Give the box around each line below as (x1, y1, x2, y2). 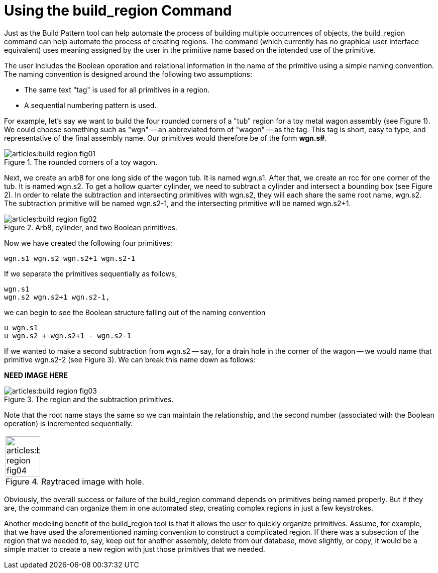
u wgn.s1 (4, 323, 38, 332)
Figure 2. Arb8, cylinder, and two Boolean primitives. (4, 223, 177, 232)
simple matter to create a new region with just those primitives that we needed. (4, 544, 265, 553)
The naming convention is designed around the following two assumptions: (4, 69, 252, 78)
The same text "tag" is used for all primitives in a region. (24, 85, 210, 94)
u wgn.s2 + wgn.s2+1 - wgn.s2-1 (4, 331, 131, 340)
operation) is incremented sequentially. (4, 419, 133, 428)
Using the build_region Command (4, 2, 232, 19)
